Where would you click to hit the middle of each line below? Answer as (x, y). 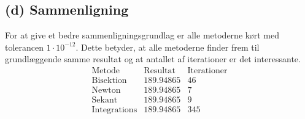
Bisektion (109, 81)
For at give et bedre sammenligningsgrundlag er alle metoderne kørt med (142, 35)
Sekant (105, 100)
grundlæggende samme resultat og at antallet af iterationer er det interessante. (153, 59)
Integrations (114, 110)
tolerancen (25, 47)
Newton (106, 91)
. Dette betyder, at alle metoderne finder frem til (168, 47)
